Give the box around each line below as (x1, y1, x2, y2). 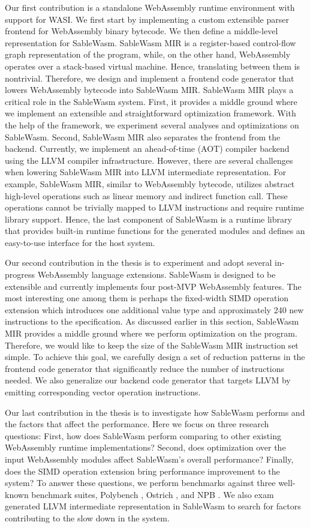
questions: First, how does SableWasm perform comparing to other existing (5, 429, 281, 442)
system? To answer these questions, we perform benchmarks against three (5, 476, 276, 489)
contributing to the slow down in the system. (5, 511, 170, 524)
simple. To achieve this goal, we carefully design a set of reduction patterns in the (5, 350, 305, 363)
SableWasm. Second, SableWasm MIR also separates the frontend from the (5, 130, 281, 143)
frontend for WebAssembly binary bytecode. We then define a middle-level (5, 25, 278, 37)
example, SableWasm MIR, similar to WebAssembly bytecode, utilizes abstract (5, 177, 295, 190)
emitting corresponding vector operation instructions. (5, 386, 201, 398)
